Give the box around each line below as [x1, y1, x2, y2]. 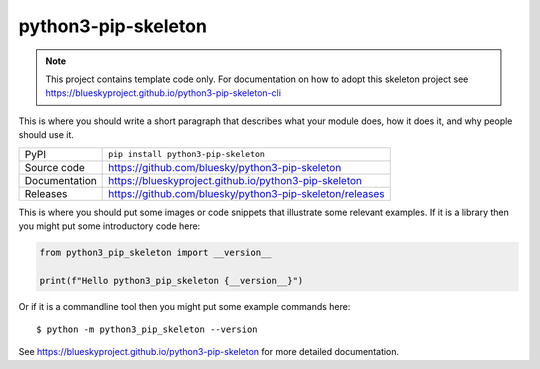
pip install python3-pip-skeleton [108, 149, 265, 159]
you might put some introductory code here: [18, 220, 201, 232]
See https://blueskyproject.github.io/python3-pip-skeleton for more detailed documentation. [18, 346, 400, 358]
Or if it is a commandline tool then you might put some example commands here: [18, 300, 351, 312]
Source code [24, 160, 85, 174]
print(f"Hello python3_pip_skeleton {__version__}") [39, 275, 304, 286]
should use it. [18, 129, 75, 141]
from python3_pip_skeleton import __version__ [39, 246, 272, 258]
